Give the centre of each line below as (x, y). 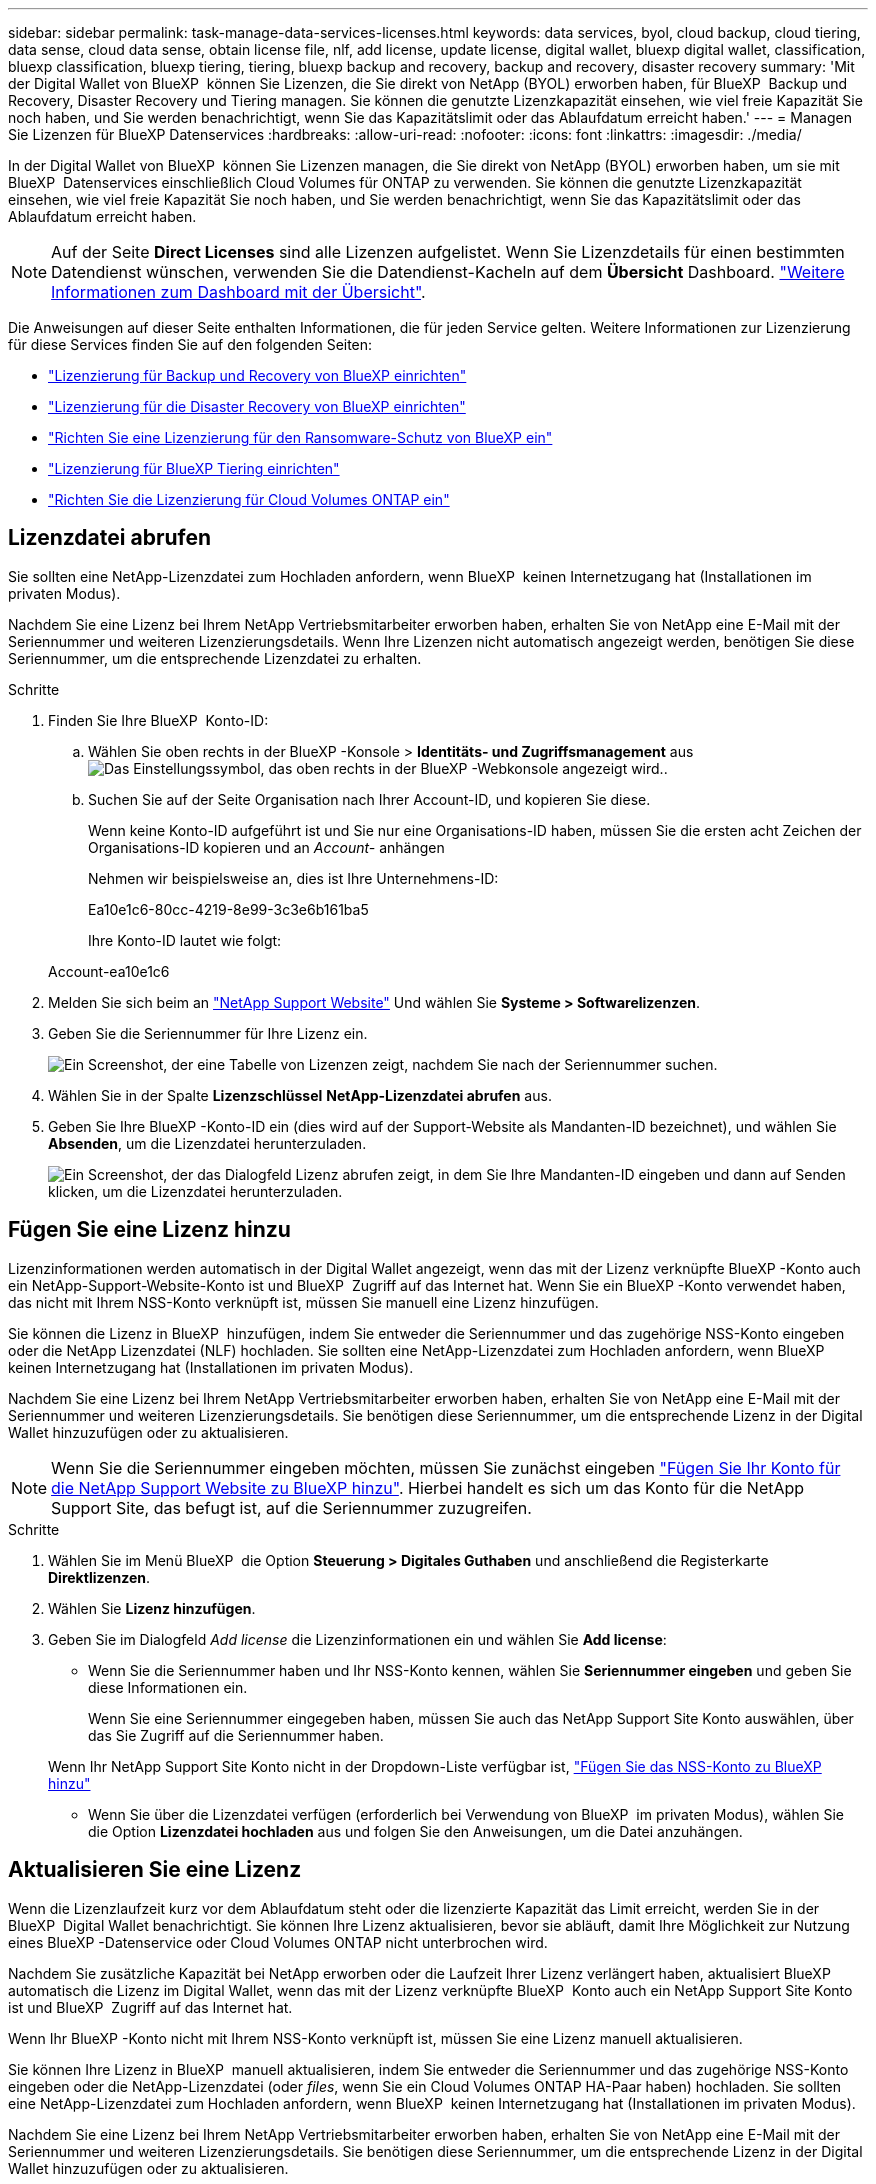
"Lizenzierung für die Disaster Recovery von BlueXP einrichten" (257, 406)
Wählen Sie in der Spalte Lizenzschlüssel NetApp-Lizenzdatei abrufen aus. (300, 1095)
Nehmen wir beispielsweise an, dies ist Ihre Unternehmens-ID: (293, 878)
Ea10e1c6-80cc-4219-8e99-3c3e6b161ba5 (228, 909)
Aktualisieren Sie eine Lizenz (155, 1870)
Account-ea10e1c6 (109, 971)
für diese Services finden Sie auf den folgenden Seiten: (190, 344)
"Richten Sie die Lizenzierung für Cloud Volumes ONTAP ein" (249, 499)
